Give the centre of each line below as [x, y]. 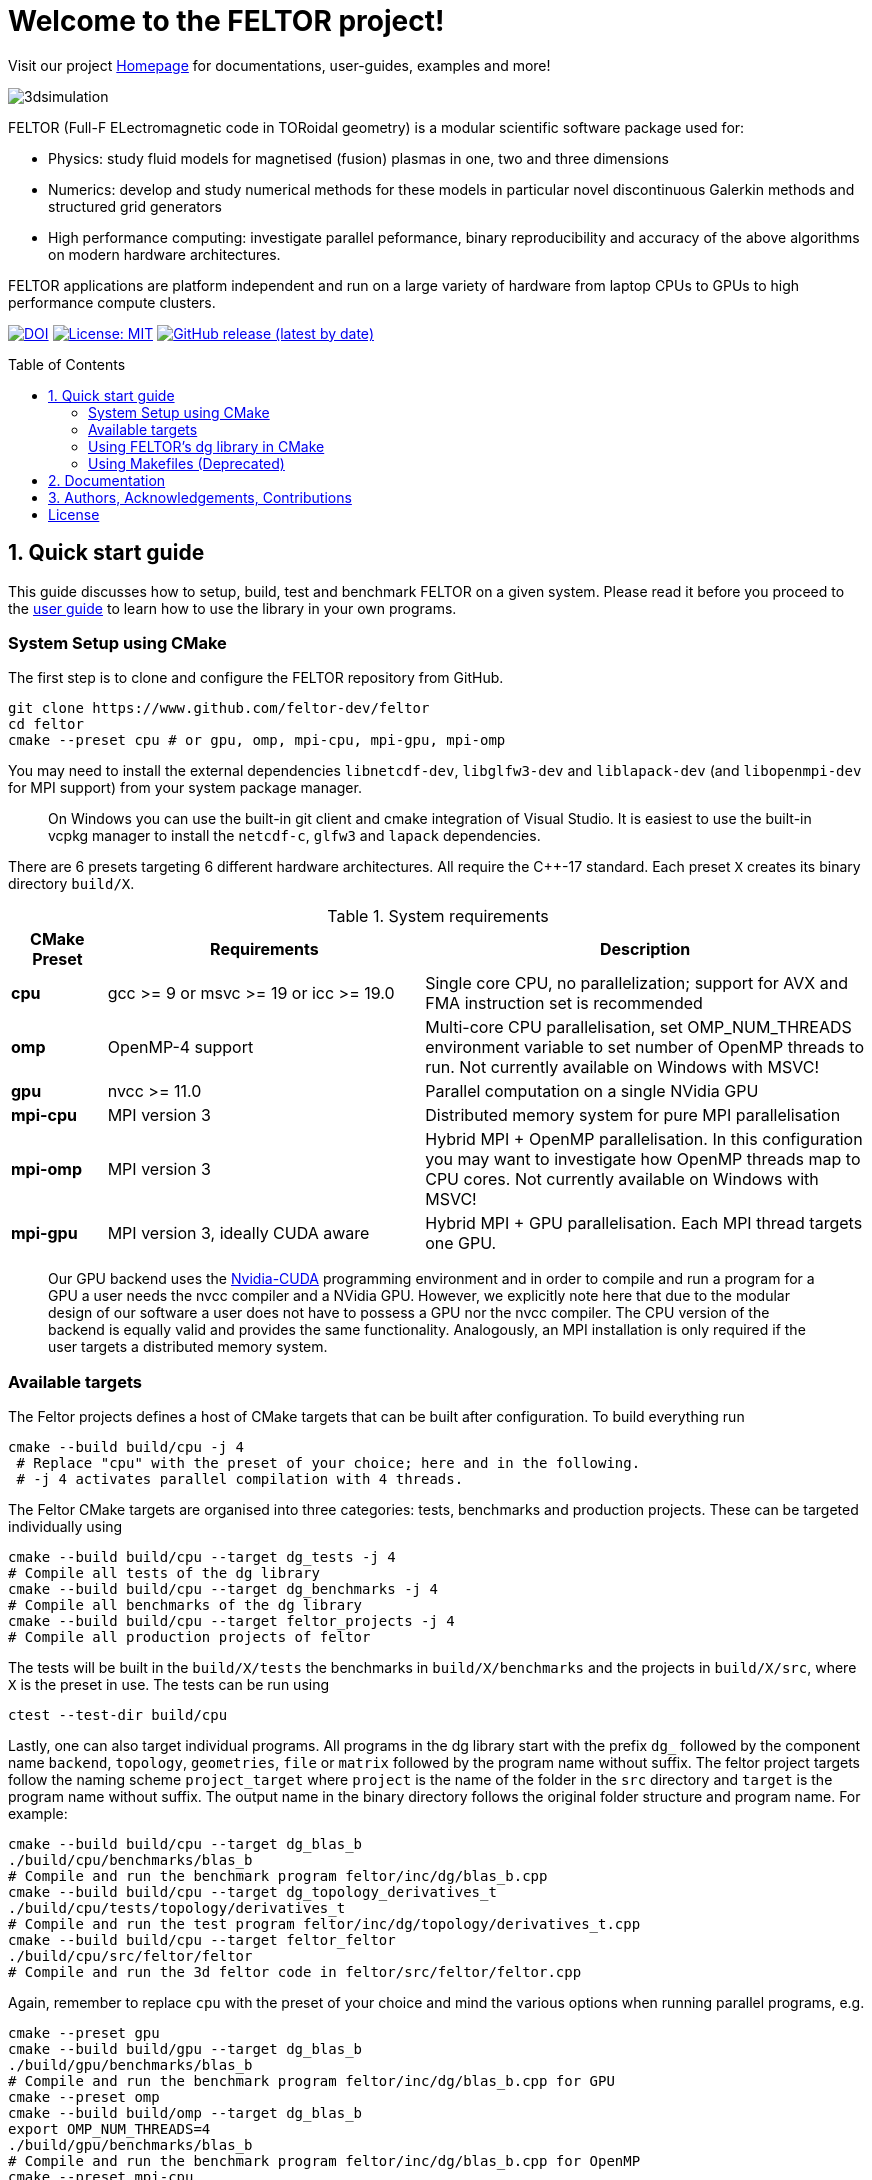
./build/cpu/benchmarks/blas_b [130, 1860]
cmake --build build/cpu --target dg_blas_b [185, 1844]
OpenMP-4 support [180, 1047]
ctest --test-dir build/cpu [118, 1715]
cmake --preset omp [84, 2097]
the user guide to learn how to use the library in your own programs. [232, 608]
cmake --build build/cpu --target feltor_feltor [202, 1940]
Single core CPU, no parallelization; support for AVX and [636, 983]
